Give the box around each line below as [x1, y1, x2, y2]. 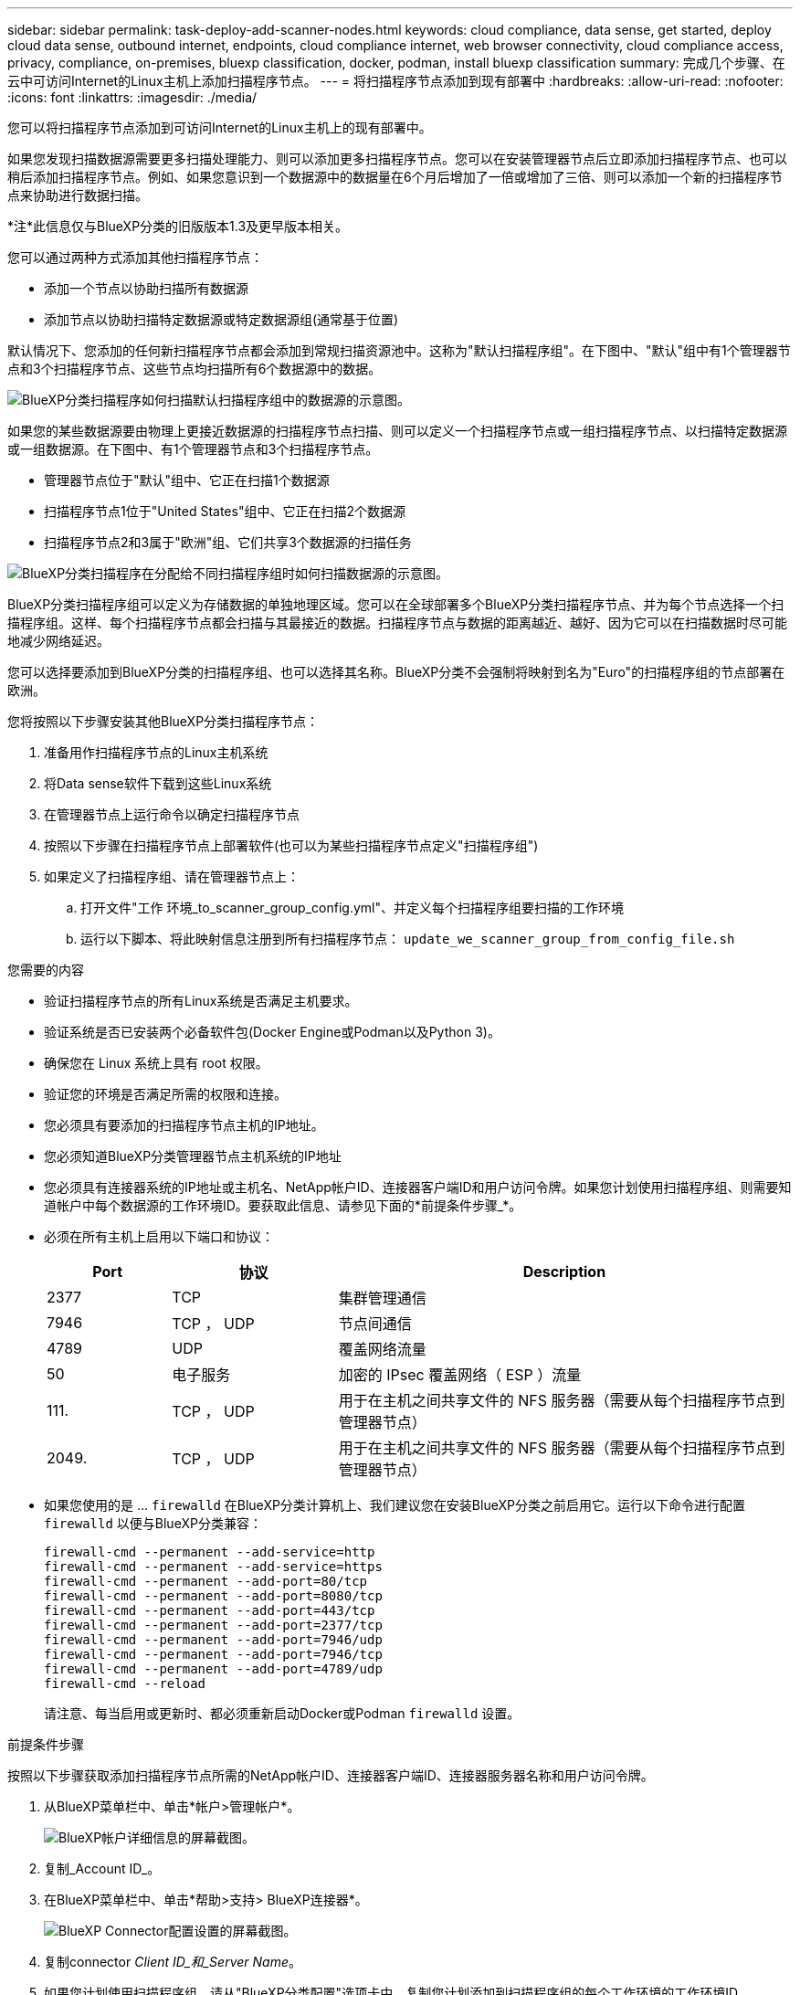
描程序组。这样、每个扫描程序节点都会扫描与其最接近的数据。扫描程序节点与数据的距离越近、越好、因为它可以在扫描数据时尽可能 [7, 615, 787, 630]
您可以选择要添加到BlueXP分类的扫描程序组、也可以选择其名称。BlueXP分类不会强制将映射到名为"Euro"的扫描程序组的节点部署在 [7, 664, 785, 680]
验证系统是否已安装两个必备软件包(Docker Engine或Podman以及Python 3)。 [44, 1024, 500, 1040]
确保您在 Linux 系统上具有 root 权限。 [44, 1055, 268, 1071]
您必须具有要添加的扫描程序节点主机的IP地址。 [44, 1117, 324, 1133]
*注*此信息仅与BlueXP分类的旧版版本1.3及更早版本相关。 [7, 218, 349, 234]
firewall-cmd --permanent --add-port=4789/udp [44, 1662, 383, 1676]
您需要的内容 [7, 962, 84, 977]
